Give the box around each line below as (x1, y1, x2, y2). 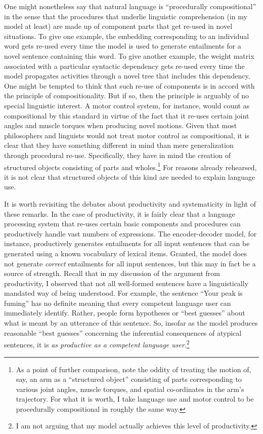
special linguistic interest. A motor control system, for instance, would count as (4, 100, 250, 110)
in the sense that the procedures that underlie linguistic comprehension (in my (4, 11, 247, 21)
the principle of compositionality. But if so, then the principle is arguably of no (4, 90, 249, 101)
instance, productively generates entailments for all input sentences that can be (4, 238, 250, 249)
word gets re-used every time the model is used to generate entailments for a (4, 41, 241, 51)
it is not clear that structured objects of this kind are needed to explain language (4, 171, 255, 182)
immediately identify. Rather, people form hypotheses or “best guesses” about (4, 307, 245, 318)
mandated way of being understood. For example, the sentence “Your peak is (4, 288, 243, 298)
